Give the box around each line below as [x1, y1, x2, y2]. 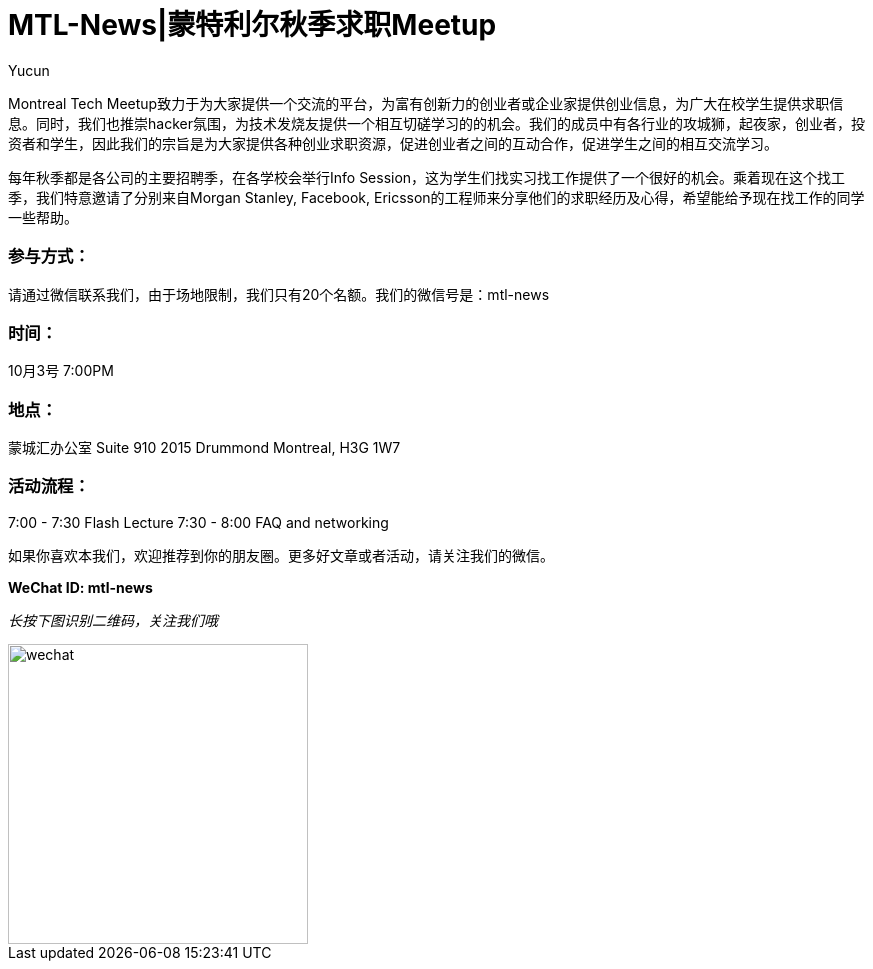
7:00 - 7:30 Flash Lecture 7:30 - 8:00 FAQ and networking [8, 513, 389, 531]
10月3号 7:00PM [8, 362, 114, 380]
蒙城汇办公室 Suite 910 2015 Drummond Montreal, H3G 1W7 [8, 439, 401, 456]
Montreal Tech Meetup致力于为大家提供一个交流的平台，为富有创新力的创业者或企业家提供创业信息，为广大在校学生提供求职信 [8, 94, 844, 112]
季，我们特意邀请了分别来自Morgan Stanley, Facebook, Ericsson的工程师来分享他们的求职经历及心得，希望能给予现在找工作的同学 [8, 188, 865, 206]
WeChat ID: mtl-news [8, 578, 153, 596]
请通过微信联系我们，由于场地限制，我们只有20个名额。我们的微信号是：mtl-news [8, 285, 550, 303]
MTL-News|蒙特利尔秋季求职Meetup [8, 8, 497, 42]
